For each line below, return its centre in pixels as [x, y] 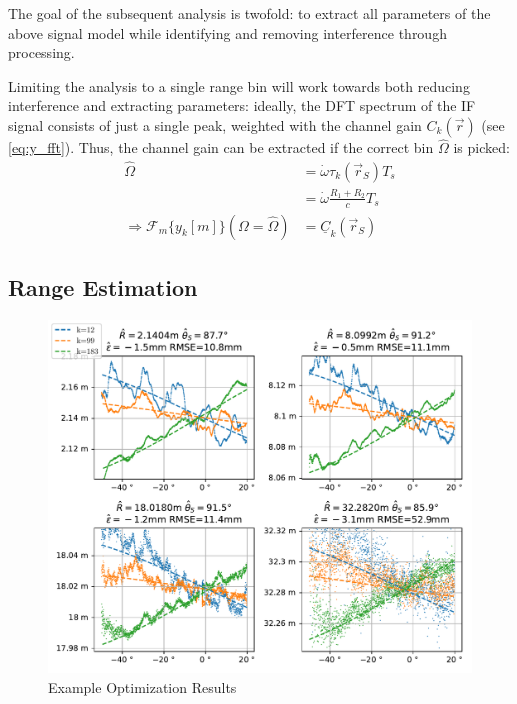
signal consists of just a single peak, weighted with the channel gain [215, 124]
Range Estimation [103, 287]
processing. [41, 52]
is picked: [481, 147]
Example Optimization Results [142, 686]
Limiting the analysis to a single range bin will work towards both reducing [239, 85]
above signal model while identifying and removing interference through [227, 32]
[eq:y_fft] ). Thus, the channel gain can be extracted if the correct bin [221, 147]
